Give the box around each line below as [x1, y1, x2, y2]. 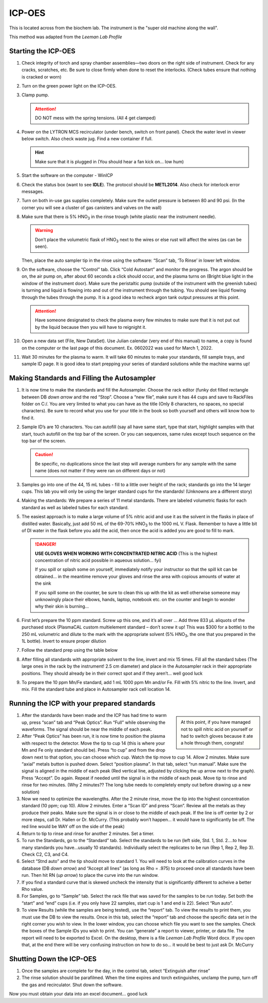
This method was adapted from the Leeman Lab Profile [9, 34, 123, 40]
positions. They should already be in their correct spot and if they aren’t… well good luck [21, 670, 203, 676]
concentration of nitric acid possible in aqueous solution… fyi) [35, 557, 161, 563]
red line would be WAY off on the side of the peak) [21, 824, 125, 830]
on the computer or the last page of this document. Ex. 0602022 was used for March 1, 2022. [21, 345, 213, 351]
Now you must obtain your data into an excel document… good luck [9, 991, 148, 997]
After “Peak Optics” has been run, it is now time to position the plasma [21, 733, 166, 739]
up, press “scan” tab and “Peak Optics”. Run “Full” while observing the [21, 719, 166, 725]
